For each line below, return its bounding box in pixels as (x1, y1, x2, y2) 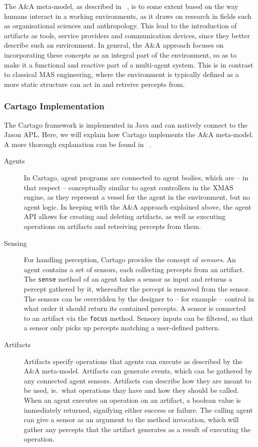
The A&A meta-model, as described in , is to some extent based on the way (4, 1, 239, 11)
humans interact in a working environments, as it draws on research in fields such (4, 10, 252, 21)
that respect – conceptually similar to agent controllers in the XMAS (24, 182, 234, 192)
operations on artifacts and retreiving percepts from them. (24, 221, 201, 231)
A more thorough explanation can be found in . (4, 139, 152, 149)
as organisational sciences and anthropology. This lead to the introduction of (4, 20, 237, 31)
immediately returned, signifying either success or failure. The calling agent (24, 404, 253, 415)
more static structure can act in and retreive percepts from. (4, 78, 185, 89)
